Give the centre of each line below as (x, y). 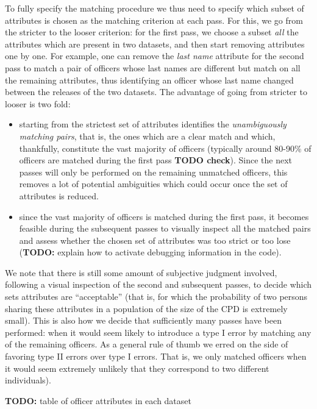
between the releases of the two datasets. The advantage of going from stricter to (156, 92)
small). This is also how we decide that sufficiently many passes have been (143, 320)
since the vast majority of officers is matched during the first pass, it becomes (164, 216)
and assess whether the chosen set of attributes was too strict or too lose (155, 240)
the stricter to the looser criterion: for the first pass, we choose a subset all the (152, 32)
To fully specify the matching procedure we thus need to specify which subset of (155, 8)
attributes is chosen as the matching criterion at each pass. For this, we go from (154, 20)
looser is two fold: (38, 103)
